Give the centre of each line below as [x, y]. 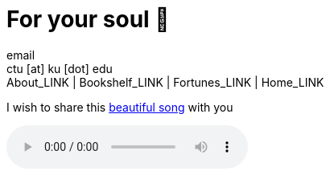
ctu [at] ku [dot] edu [60, 68]
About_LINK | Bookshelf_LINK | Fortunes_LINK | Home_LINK [165, 82]
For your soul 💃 [88, 19]
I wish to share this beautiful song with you [120, 107]
